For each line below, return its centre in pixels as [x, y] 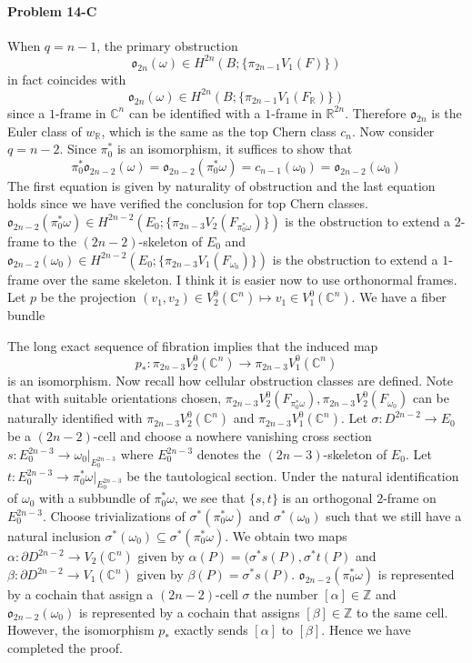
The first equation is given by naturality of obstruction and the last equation [221, 185]
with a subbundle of [95, 498]
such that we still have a [394, 516]
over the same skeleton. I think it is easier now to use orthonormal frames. [250, 279]
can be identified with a [195, 112]
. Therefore [376, 112]
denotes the [229, 454]
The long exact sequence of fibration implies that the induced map [193, 345]
